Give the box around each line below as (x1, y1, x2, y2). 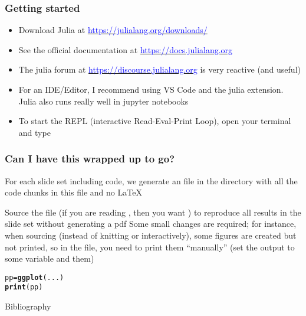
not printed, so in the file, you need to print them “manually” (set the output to (5, 240, 295, 253)
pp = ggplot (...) (5, 273, 64, 282)
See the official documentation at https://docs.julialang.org (18, 43, 233, 56)
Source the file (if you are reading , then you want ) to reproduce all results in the (5, 206, 301, 218)
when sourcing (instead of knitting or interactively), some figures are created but (5, 229, 297, 241)
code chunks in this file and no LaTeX (5, 186, 142, 198)
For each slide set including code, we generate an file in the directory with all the (5, 174, 298, 187)
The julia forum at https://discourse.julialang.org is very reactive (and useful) (18, 63, 301, 76)
